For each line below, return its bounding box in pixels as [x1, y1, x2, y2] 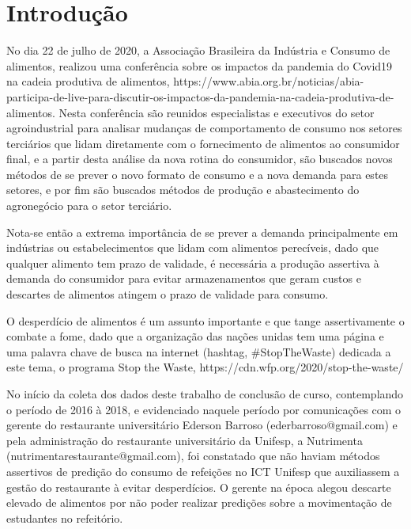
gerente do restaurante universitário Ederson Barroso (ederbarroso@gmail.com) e [6, 417, 398, 433]
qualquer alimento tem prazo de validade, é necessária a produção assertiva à [6, 254, 379, 271]
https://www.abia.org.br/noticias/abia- [173, 73, 364, 89]
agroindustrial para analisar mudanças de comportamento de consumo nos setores [6, 120, 402, 136]
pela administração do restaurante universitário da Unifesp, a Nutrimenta [6, 432, 363, 448]
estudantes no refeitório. [6, 509, 123, 526]
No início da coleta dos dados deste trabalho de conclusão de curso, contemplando [6, 386, 404, 402]
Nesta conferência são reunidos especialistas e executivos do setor [58, 104, 375, 120]
